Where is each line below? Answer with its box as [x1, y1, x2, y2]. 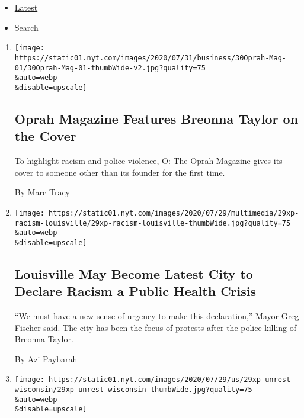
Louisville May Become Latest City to [14, 264, 253, 282]
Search [14, 21, 39, 33]
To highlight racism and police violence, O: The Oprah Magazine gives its [14, 155, 283, 167]
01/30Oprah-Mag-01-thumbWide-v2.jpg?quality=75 [14, 63, 206, 72]
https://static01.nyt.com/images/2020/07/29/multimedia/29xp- [49, 208, 299, 217]
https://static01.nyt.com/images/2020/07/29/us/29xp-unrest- [49, 375, 295, 384]
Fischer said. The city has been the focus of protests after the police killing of [14, 321, 296, 333]
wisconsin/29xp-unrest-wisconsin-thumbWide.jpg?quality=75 [14, 385, 252, 394]
